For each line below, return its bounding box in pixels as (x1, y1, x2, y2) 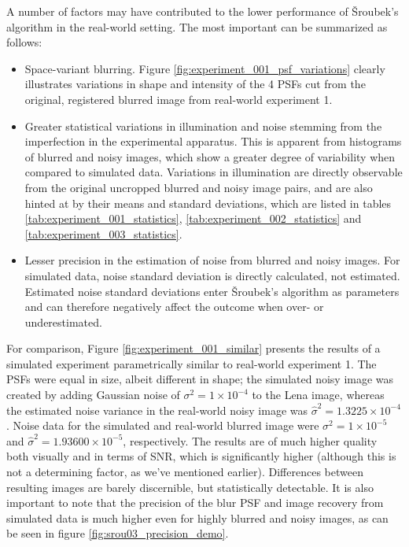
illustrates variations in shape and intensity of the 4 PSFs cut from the (24, 76, 366, 92)
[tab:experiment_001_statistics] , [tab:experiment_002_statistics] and (24, 210, 362, 227)
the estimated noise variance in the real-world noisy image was (6, 401, 308, 418)
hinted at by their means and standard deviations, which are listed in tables (24, 194, 392, 211)
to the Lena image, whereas (252, 386, 385, 403)
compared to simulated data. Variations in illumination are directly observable (24, 164, 403, 180)
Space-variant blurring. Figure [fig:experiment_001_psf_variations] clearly (24, 60, 385, 76)
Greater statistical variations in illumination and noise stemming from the (24, 117, 382, 134)
